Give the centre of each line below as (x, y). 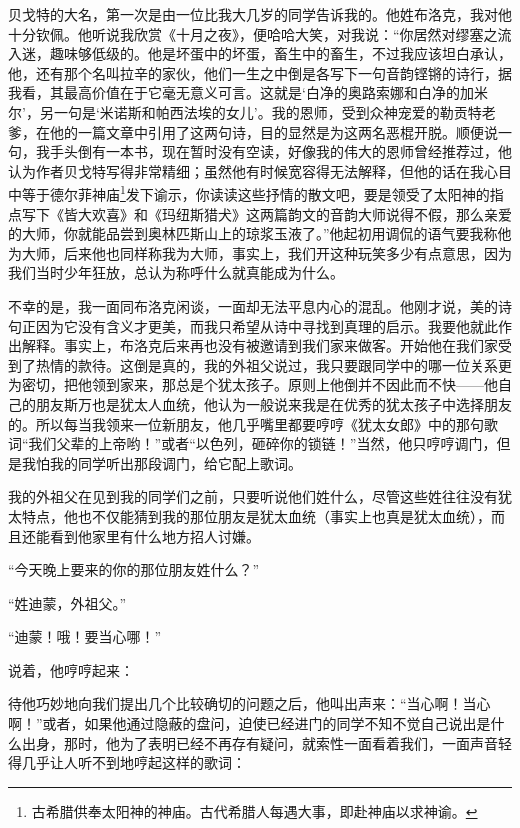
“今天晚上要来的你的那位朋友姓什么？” (134, 569)
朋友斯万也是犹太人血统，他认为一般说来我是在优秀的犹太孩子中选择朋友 (273, 403)
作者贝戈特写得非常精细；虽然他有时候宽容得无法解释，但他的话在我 (259, 170)
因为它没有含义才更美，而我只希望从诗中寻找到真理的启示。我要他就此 (266, 325)
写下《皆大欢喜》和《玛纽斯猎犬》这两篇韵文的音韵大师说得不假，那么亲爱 (266, 213)
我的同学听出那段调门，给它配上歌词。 (175, 462)
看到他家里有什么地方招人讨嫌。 (154, 535)
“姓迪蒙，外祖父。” (67, 602)
